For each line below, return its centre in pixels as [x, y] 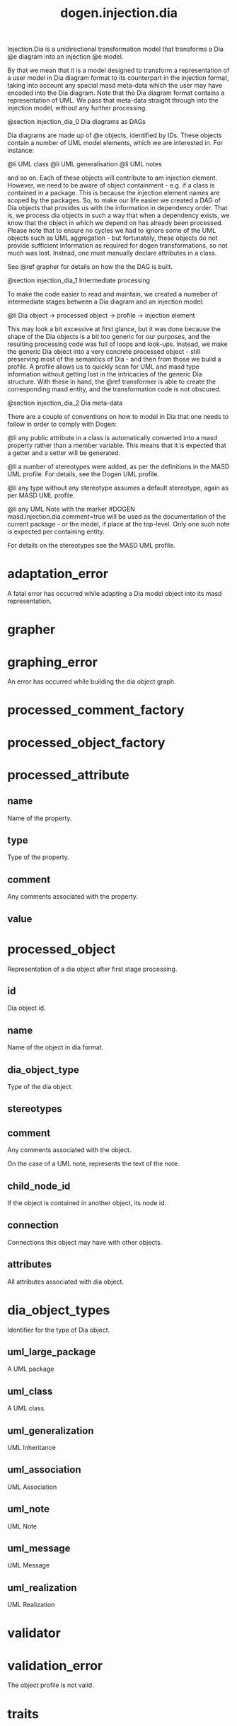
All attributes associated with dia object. [65, 1282]
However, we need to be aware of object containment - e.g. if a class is [111, 185]
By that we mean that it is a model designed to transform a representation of [118, 70]
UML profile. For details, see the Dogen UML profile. [83, 474]
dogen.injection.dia [119, 13]
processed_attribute [68, 775]
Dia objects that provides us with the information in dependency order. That [117, 208]
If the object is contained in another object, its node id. [87, 1203]
